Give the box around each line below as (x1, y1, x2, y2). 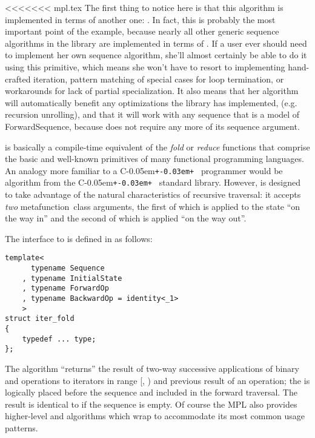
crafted (5, 72, 31, 85)
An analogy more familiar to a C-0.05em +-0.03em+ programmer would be (5, 164, 283, 177)
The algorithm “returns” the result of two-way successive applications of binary (5, 362, 299, 374)
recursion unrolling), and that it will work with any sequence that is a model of (5, 108, 300, 121)
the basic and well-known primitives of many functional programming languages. (5, 152, 304, 165)
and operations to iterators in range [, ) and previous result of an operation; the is (5, 374, 310, 386)
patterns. (5, 421, 38, 434)
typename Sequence (30, 264, 105, 273)
